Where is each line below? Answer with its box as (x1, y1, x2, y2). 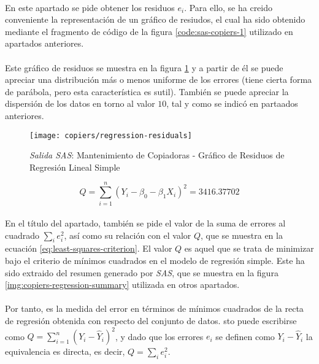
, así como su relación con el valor (64, 228, 191, 241)
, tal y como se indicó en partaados (166, 97, 298, 110)
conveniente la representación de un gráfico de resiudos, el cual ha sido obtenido (5, 13, 306, 26)
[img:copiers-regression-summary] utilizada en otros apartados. (5, 278, 240, 291)
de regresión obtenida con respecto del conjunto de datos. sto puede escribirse (5, 314, 297, 327)
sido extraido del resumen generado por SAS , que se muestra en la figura (5, 266, 279, 279)
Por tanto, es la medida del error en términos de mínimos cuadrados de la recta (5, 302, 304, 315)
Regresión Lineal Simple (29, 160, 120, 173)
